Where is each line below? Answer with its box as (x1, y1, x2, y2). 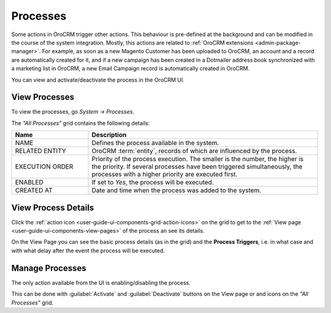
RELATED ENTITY (15, 147, 67, 156)
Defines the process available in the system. (91, 138, 219, 147)
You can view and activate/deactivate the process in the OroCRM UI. (11, 76, 185, 83)
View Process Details (11, 202, 94, 213)
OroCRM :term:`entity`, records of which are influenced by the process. (91, 147, 297, 156)
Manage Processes (11, 263, 86, 273)
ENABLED (15, 178, 44, 187)
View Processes (11, 92, 75, 102)
